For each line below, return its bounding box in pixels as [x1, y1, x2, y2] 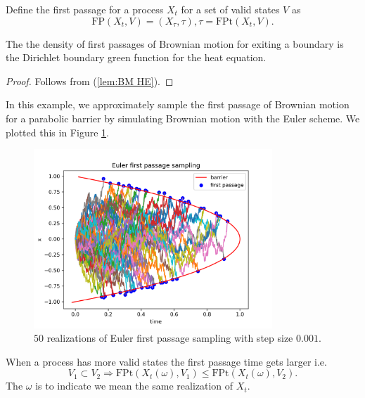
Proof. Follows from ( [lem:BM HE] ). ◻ [6, 73, 174, 88]
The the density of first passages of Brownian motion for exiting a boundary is [6, 36, 344, 51]
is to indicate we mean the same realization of [35, 378, 233, 393]
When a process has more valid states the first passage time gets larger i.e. [6, 354, 327, 368]
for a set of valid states [181, 2, 280, 16]
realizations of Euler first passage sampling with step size [46, 330, 293, 345]
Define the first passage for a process [6, 2, 164, 16]
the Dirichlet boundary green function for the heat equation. [6, 50, 267, 65]
